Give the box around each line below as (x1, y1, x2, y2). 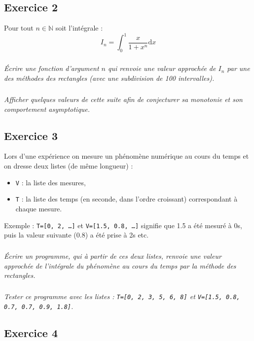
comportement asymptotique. (4, 103, 90, 114)
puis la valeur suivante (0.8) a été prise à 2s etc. (4, 230, 149, 240)
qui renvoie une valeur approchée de (108, 63, 216, 73)
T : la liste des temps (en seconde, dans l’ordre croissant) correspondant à (15, 194, 238, 204)
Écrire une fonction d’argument (4, 63, 99, 73)
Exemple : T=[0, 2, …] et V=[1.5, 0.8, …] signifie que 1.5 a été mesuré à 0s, (4, 220, 242, 230)
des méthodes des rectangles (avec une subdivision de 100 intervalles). (4, 73, 215, 83)
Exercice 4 (4, 325, 58, 340)
